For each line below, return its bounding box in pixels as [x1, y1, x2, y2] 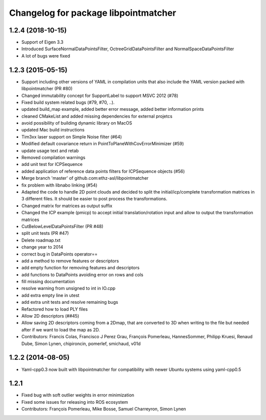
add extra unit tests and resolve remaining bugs [21, 299, 118, 305]
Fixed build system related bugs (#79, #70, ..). [21, 99, 115, 105]
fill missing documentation [21, 279, 75, 285]
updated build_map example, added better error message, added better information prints [21, 106, 204, 112]
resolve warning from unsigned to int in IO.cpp [21, 286, 116, 291]
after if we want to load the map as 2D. [21, 326, 100, 332]
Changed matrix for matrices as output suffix [21, 202, 113, 209]
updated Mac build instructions [21, 127, 85, 133]
